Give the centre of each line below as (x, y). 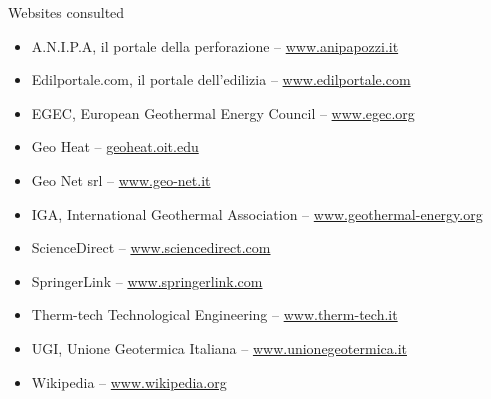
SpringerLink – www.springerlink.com (147, 280)
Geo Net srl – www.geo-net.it (121, 179)
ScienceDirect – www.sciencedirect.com (151, 247)
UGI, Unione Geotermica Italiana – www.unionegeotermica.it (219, 347)
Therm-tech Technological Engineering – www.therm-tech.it (214, 314)
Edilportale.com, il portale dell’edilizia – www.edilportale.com (221, 79)
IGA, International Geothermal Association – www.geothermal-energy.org (257, 213)
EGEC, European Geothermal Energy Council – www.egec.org (223, 112)
